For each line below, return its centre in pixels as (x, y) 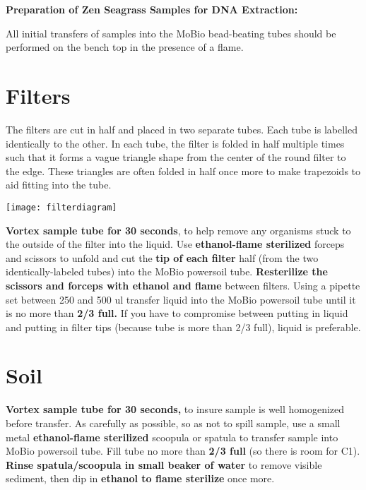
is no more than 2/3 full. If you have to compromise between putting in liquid (177, 313)
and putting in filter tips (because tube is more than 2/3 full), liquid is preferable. (183, 327)
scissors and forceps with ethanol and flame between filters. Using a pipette (183, 285)
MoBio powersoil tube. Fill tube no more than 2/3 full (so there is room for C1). (183, 451)
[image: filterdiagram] (61, 207)
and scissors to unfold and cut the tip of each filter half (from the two (162, 257)
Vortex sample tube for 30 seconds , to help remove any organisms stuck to (178, 230)
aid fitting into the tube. (59, 185)
